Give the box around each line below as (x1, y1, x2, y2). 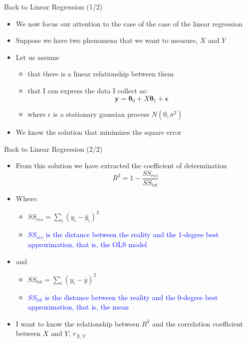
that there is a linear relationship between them (27, 68, 174, 79)
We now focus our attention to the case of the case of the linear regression (15, 18, 243, 28)
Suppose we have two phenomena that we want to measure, (15, 35, 198, 45)
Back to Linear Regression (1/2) (4, 1, 103, 11)
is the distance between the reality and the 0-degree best (45, 292, 218, 302)
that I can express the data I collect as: (27, 85, 148, 95)
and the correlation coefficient (152, 318, 243, 329)
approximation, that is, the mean (27, 302, 129, 312)
